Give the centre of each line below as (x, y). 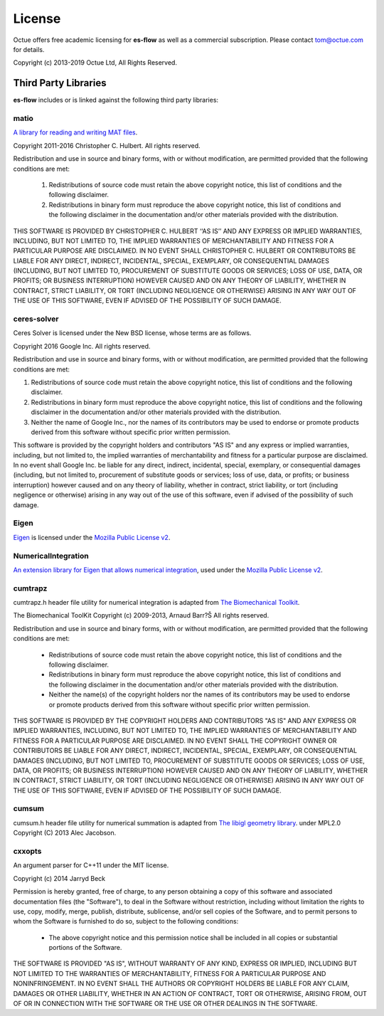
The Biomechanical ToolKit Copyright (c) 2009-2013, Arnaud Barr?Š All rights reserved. (141, 615)
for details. (29, 49)
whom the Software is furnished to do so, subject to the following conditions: (126, 921)
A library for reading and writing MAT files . (75, 132)
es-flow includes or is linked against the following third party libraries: (116, 100)
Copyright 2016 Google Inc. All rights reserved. (82, 346)
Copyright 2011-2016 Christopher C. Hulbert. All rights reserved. (107, 145)
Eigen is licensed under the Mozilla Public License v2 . (92, 537)
